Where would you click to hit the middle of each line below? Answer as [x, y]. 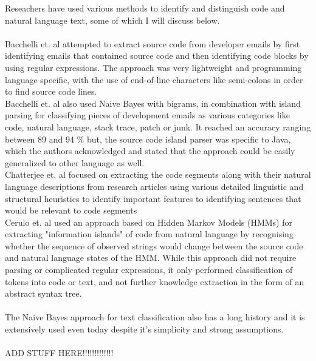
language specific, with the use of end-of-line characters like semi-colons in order [154, 79]
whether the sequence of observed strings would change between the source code [154, 245]
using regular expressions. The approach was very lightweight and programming [153, 67]
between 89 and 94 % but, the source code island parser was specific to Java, [148, 139]
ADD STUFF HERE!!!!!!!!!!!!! [59, 353]
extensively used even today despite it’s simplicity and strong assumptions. [144, 329]
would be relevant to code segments [71, 210]
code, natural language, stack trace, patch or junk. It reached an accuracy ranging [158, 127]
